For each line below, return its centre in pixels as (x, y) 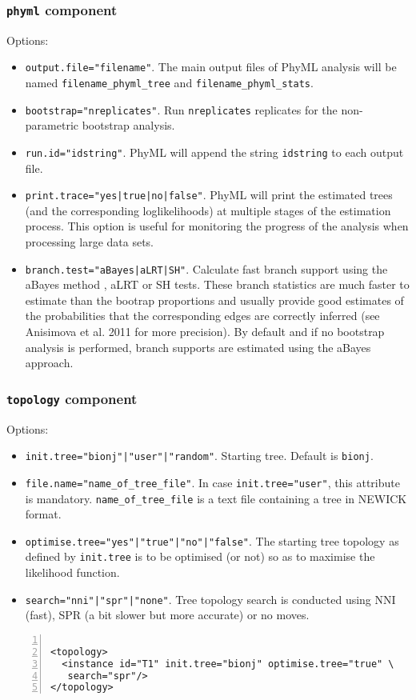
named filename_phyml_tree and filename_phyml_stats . (169, 83)
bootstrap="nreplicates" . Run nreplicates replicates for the (181, 109)
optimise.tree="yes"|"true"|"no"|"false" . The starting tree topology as (212, 540)
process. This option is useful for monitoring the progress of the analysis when (217, 226)
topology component (72, 398)
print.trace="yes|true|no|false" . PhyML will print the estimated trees (209, 195)
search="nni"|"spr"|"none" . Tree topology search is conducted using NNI (210, 599)
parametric (52, 125)
